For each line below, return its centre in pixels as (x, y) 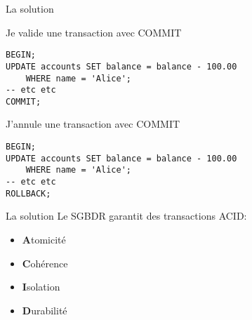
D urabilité (45, 310)
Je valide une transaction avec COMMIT (94, 32)
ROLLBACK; (28, 193)
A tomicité (44, 239)
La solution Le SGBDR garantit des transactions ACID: (126, 216)
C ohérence (45, 263)
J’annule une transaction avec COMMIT (93, 124)
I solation (41, 287)
